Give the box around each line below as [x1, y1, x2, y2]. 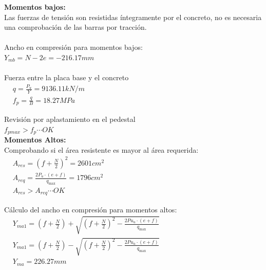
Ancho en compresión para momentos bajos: [4, 42, 143, 52]
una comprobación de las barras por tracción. [4, 22, 147, 32]
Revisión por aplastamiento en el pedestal [4, 114, 136, 124]
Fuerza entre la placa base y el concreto [4, 72, 129, 83]
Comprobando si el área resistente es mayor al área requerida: [4, 144, 199, 155]
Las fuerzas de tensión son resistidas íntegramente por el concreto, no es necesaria [4, 11, 262, 22]
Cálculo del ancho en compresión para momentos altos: [4, 204, 177, 214]
